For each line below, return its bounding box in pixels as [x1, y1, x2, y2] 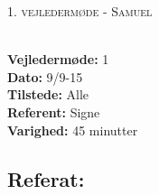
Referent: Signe [7, 102, 100, 121]
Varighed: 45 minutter [7, 120, 138, 139]
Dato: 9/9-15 [7, 67, 83, 86]
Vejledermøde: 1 [7, 50, 109, 69]
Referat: [7, 164, 85, 192]
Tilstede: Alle [7, 85, 89, 104]
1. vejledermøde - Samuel [7, 2, 153, 20]
